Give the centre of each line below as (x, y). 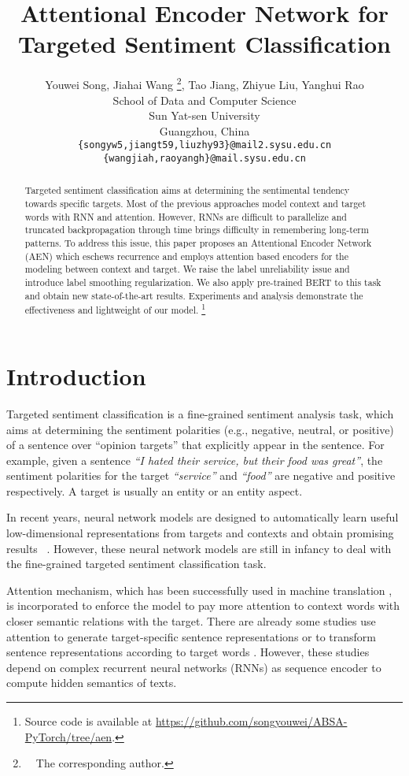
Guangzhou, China (204, 130)
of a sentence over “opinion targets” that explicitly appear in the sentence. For (195, 445)
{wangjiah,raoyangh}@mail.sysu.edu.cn (204, 158)
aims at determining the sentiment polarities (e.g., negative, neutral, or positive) (200, 429)
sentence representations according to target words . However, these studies (188, 652)
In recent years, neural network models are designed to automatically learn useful (203, 517)
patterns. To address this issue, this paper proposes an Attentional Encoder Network (198, 243)
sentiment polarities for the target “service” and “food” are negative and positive (201, 475)
